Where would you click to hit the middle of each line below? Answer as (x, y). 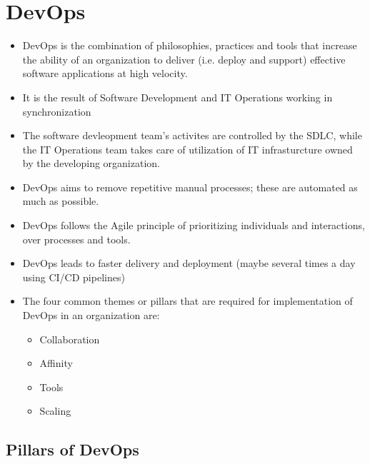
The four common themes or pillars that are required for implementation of (187, 301)
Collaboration (70, 339)
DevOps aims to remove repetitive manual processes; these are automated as (190, 187)
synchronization (57, 111)
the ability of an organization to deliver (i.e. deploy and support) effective (184, 59)
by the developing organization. (91, 163)
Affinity (56, 363)
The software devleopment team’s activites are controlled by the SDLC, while (192, 135)
